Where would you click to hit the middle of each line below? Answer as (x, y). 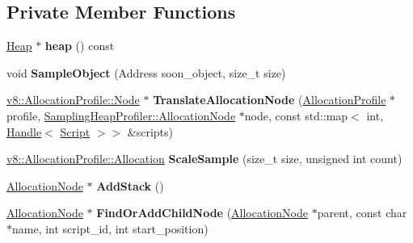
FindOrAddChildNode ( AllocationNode (202, 213)
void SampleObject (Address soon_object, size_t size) (146, 72)
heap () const (80, 46)
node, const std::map (296, 115)
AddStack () (130, 185)
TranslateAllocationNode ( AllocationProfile (270, 100)
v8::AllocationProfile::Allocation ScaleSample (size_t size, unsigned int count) (204, 159)
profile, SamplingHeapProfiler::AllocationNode (121, 115)
